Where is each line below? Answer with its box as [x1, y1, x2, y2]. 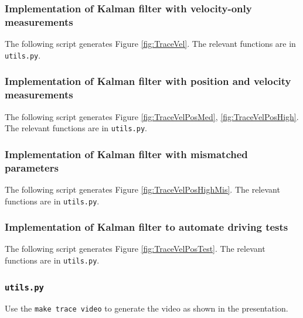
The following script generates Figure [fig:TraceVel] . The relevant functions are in [5, 37, 296, 50]
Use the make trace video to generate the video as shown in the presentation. [5, 302, 288, 314]
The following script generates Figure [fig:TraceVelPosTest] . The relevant [5, 242, 265, 255]
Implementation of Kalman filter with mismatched [5, 146, 248, 161]
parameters [5, 160, 59, 175]
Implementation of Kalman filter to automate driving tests [5, 220, 288, 234]
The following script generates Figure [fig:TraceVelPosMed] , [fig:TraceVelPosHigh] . [5, 110, 299, 122]
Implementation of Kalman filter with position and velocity [5, 74, 291, 88]
